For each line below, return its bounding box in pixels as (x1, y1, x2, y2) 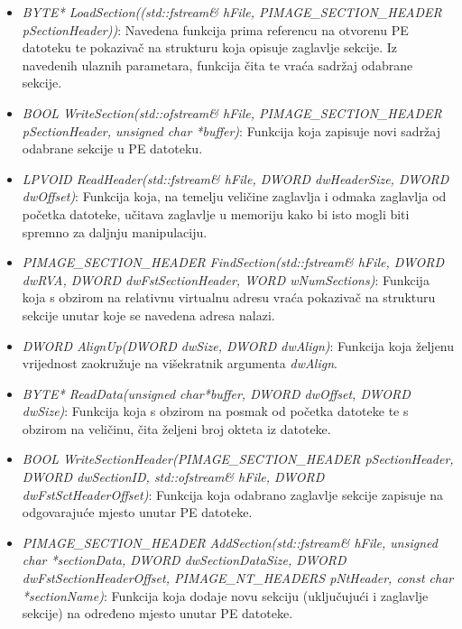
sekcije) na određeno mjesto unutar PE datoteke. (22, 604, 293, 623)
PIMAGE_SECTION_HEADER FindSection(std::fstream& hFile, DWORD (22, 253, 445, 272)
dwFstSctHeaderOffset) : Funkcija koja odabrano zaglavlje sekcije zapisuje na (22, 485, 444, 504)
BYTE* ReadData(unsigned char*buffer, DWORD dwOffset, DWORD (22, 384, 411, 402)
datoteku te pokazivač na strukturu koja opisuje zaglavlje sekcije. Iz (22, 38, 398, 57)
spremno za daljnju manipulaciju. (22, 222, 208, 241)
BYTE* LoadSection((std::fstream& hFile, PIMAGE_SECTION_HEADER (22, 3, 442, 21)
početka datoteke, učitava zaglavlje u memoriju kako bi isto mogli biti (22, 204, 410, 223)
